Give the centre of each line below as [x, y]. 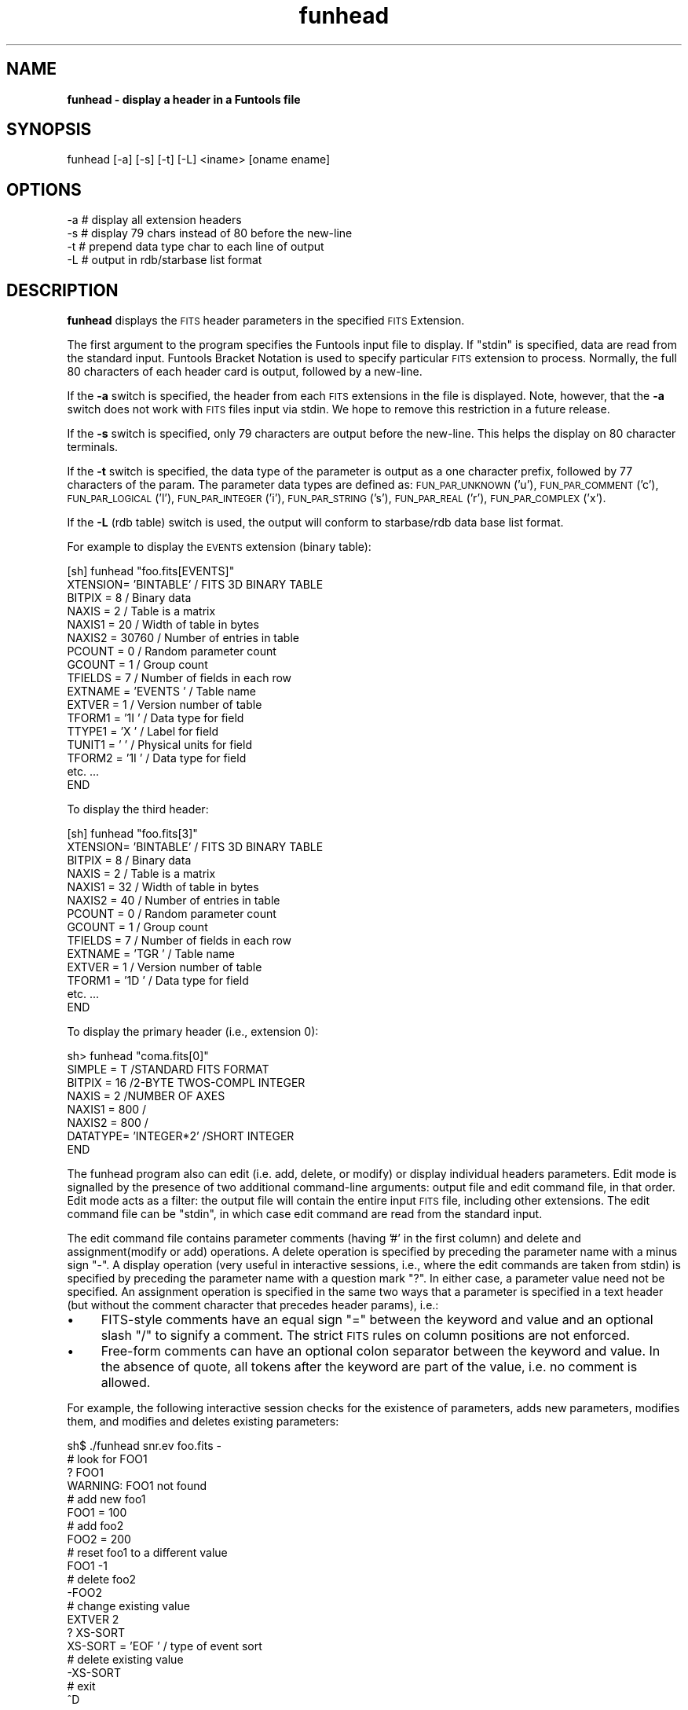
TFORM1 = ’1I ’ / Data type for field [156, 718]
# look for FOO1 [107, 1459]
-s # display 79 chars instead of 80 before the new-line [210, 233]
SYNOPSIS [49, 130]
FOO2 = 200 [99, 1539]
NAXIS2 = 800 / [108, 1123]
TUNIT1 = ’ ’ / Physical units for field [159, 745]
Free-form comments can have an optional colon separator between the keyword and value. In [381, 1351]
